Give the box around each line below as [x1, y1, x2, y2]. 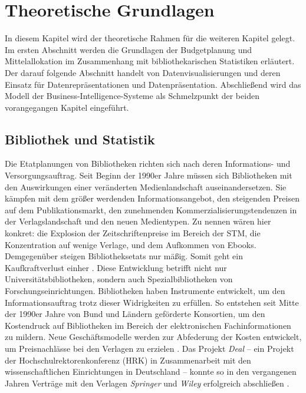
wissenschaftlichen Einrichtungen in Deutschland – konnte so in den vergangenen [5, 365, 297, 378]
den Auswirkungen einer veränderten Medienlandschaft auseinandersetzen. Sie [5, 180, 287, 193]
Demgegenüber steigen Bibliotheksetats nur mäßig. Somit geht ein [5, 250, 243, 262]
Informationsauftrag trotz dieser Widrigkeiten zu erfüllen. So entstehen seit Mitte [5, 296, 299, 308]
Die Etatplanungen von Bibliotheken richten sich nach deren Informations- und [5, 157, 291, 170]
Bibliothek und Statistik [5, 130, 155, 148]
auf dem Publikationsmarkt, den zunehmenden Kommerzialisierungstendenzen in [5, 203, 297, 216]
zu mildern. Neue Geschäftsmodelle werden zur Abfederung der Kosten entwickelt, [5, 331, 302, 343]
